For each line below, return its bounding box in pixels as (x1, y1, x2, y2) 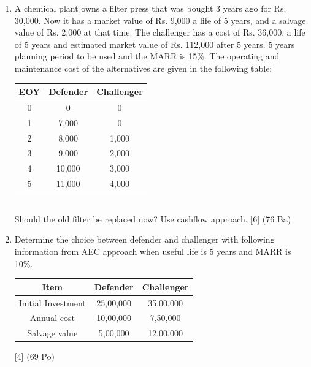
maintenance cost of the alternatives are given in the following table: (14, 61, 272, 74)
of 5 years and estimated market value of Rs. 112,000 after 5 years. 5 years (14, 37, 295, 50)
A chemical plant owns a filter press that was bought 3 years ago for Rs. (14, 2, 286, 14)
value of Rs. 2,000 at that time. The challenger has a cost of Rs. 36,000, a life (14, 26, 305, 39)
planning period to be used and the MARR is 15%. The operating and (14, 50, 280, 62)
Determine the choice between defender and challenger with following (14, 233, 275, 246)
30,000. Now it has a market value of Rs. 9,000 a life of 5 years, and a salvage (14, 13, 306, 26)
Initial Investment (18, 296, 86, 309)
